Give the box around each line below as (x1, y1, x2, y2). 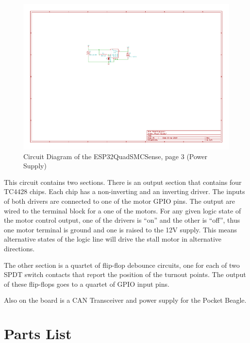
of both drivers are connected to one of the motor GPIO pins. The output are (4, 196, 235, 206)
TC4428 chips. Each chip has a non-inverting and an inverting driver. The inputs (4, 186, 245, 196)
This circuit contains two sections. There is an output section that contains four (4, 177, 242, 187)
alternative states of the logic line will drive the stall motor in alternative (4, 234, 221, 244)
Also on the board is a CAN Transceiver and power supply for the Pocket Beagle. (4, 295, 247, 305)
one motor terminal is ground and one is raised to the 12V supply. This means (4, 224, 237, 234)
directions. (4, 244, 35, 253)
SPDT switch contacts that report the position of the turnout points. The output (4, 269, 246, 279)
